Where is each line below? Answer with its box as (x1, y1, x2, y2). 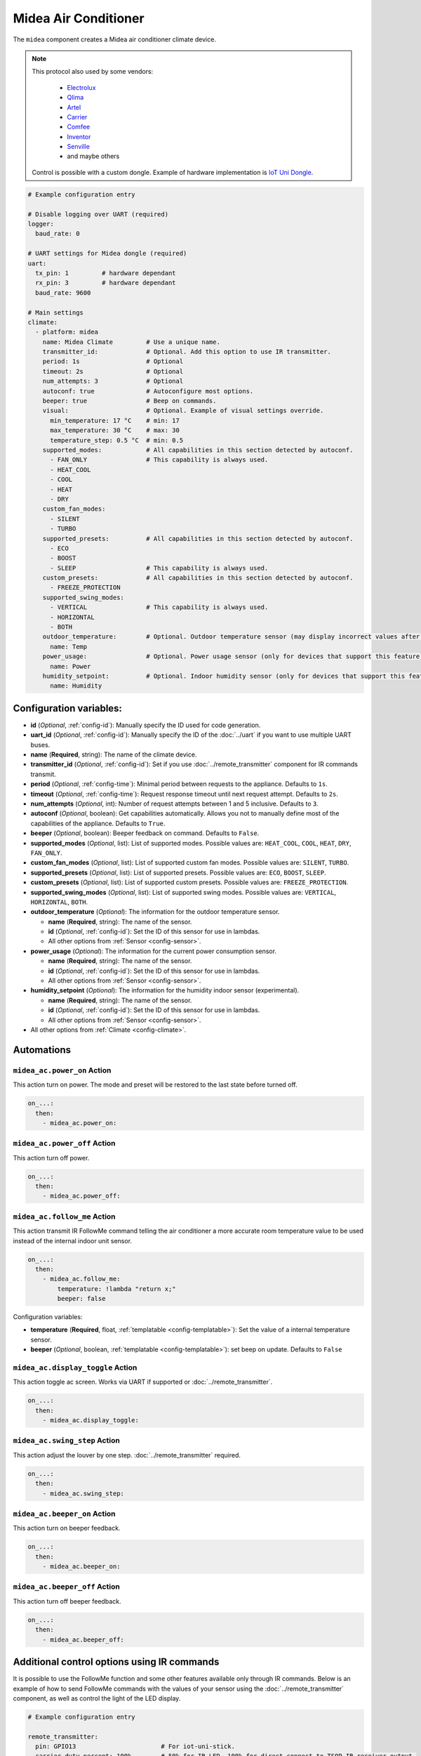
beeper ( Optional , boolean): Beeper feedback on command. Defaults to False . (30, 829, 260, 837)
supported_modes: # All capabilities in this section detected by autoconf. (42, 446, 354, 454)
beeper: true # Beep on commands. (42, 397, 217, 405)
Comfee (67, 123, 91, 131)
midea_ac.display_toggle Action (13, 1363, 138, 1372)
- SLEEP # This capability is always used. (50, 564, 269, 572)
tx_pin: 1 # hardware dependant (35, 269, 176, 277)
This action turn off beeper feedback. (13, 1597, 121, 1605)
